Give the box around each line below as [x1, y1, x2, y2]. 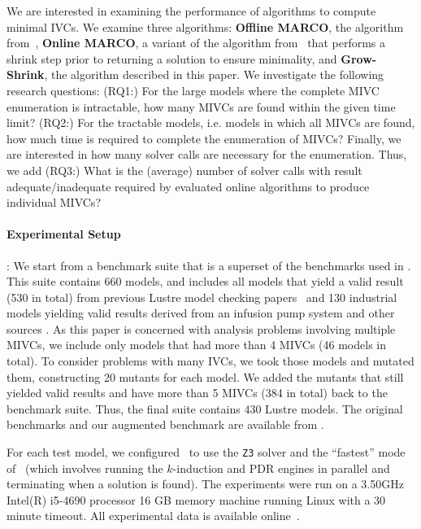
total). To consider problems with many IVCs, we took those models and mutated [7, 352, 414, 369]
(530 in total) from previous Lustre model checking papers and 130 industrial [7, 288, 397, 305]
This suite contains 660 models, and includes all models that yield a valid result [7, 273, 404, 290]
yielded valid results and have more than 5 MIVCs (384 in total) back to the [7, 384, 388, 401]
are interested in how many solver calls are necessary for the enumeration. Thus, [7, 146, 407, 163]
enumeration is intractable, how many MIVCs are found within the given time [7, 98, 396, 115]
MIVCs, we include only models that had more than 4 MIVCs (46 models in [7, 336, 386, 353]
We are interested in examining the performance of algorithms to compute [7, 2, 376, 19]
